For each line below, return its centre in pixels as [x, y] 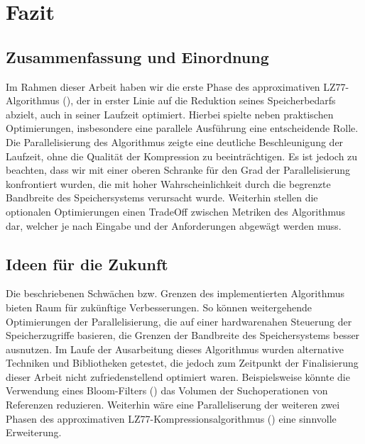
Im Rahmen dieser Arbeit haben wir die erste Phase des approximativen [163, 86]
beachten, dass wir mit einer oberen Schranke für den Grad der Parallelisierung [178, 170]
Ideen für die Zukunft [87, 263]
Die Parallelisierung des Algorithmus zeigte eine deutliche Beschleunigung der [175, 141]
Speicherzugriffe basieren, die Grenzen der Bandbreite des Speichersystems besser [183, 335]
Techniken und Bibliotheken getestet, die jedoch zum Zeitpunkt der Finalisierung [182, 363]
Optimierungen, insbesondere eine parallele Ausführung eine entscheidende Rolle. [182, 128]
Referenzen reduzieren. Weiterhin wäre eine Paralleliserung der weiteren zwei [173, 405]
